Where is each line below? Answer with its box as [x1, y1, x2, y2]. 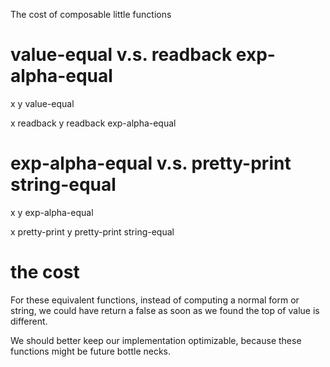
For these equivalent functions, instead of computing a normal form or [10, 294, 300, 306]
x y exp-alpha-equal [10, 206, 94, 218]
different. [10, 315, 48, 327]
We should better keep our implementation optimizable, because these [10, 334, 302, 346]
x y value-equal [10, 97, 75, 109]
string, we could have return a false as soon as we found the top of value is [10, 304, 320, 316]
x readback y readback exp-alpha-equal [10, 117, 177, 129]
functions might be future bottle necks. [10, 345, 172, 357]
